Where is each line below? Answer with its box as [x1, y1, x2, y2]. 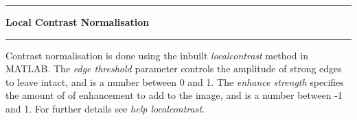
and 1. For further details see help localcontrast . [5, 101, 205, 115]
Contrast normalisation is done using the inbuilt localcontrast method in [5, 48, 308, 62]
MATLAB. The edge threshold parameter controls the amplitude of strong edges [5, 61, 342, 76]
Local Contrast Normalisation [5, 15, 150, 29]
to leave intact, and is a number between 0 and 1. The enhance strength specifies [5, 74, 344, 89]
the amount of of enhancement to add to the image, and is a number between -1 [5, 88, 343, 102]
